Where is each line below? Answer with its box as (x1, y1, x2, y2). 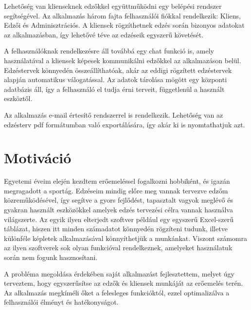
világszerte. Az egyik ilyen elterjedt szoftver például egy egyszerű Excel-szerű (4, 214, 233, 224)
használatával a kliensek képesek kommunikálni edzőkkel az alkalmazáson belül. (4, 55, 241, 65)
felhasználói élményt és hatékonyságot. (4, 297, 119, 307)
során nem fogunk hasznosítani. (4, 252, 98, 262)
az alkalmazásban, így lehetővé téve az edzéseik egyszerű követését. (4, 29, 204, 39)
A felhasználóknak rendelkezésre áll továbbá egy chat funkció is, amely (4, 46, 214, 56)
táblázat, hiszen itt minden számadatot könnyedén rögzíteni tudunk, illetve (4, 224, 228, 234)
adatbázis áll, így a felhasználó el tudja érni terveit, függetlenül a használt (4, 84, 225, 94)
